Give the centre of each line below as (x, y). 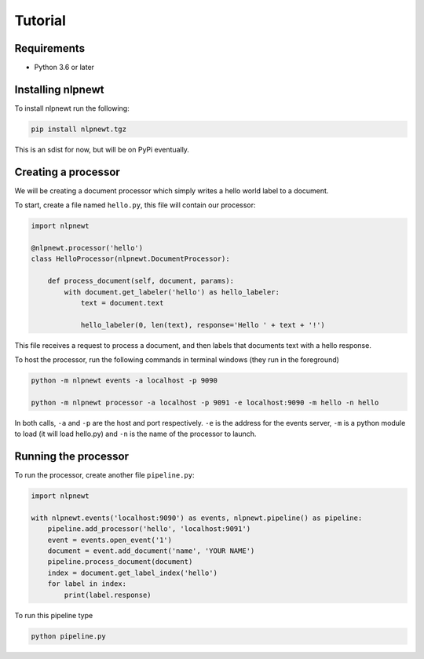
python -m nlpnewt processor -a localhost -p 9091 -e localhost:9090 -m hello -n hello (205, 402)
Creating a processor (68, 172)
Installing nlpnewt (59, 89)
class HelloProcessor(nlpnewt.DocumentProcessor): (131, 259)
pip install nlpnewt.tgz (79, 129)
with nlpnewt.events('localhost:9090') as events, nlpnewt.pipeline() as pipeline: (197, 518)
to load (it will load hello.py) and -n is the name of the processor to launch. (135, 434)
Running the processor (72, 457)
